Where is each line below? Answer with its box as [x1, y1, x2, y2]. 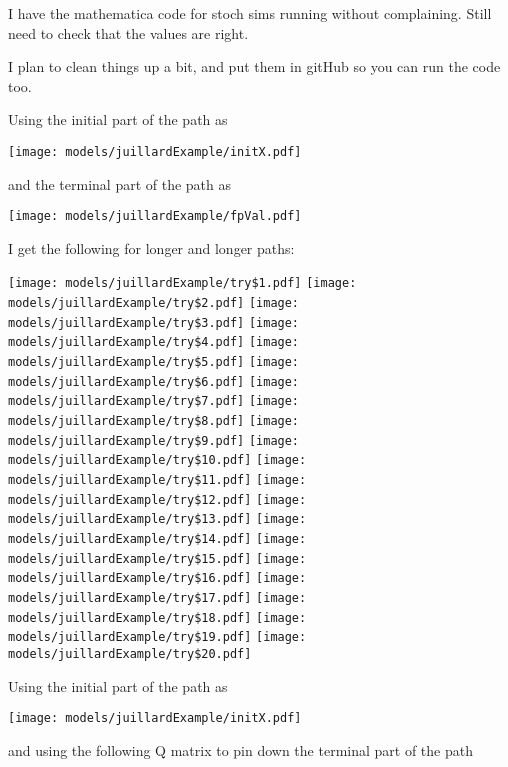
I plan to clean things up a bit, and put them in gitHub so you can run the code [8, 56, 501, 77]
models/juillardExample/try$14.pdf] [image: [8, 532, 307, 546]
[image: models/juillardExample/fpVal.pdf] [8, 209, 302, 224]
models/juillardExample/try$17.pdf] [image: [8, 590, 307, 605]
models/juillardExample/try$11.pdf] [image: [8, 473, 307, 488]
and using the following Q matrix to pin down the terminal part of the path [8, 739, 473, 760]
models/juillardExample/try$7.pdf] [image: [8, 394, 300, 409]
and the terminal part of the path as [8, 173, 232, 194]
